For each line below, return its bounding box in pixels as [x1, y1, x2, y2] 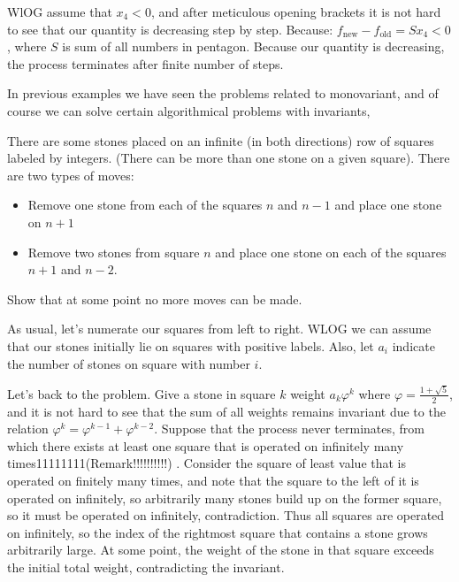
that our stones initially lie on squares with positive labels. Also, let [7, 336, 374, 355]
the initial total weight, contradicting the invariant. [7, 557, 285, 576]
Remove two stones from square [27, 242, 200, 261]
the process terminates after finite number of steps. [7, 54, 284, 73]
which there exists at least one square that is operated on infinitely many [7, 436, 404, 455]
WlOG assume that [7, 3, 112, 20]
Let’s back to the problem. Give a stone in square [7, 384, 276, 402]
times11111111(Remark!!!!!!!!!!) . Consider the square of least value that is [7, 454, 407, 472]
